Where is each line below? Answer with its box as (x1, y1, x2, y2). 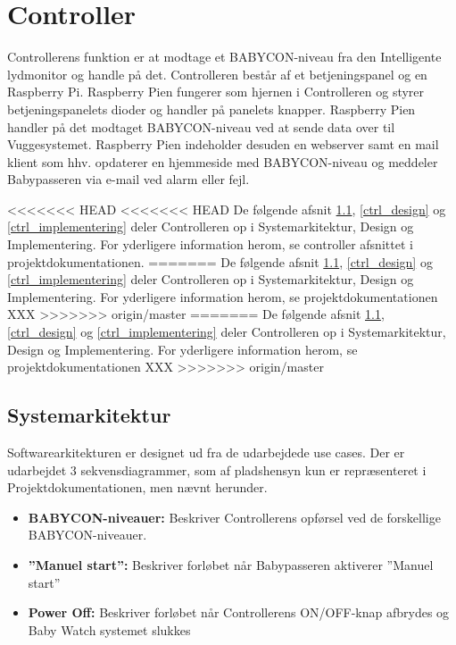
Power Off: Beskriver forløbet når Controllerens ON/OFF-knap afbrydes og (28, 603, 450, 622)
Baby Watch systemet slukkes (28, 620, 191, 639)
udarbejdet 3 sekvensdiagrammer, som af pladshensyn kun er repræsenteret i (7, 460, 427, 479)
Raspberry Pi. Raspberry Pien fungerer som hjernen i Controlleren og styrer (7, 82, 425, 101)
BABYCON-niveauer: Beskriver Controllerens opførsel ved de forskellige (28, 507, 441, 526)
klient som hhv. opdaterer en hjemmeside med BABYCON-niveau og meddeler (7, 152, 438, 171)
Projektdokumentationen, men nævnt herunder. (7, 478, 268, 497)
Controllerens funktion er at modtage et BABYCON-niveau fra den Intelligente (7, 47, 442, 66)
